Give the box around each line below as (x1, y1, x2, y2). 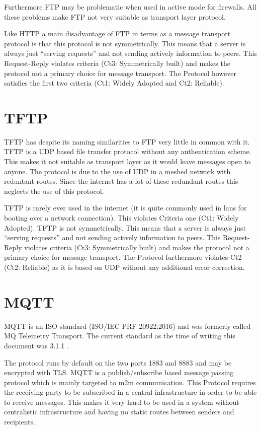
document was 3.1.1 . (4, 340, 69, 350)
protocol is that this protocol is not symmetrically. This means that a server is (4, 38, 246, 48)
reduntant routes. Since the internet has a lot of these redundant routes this (4, 176, 238, 186)
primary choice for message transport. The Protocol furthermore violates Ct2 (4, 252, 242, 262)
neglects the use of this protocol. (4, 185, 104, 196)
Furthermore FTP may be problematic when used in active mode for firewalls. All (4, 2, 256, 12)
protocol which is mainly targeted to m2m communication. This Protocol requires (4, 377, 256, 387)
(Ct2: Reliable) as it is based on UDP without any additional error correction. (4, 262, 245, 272)
